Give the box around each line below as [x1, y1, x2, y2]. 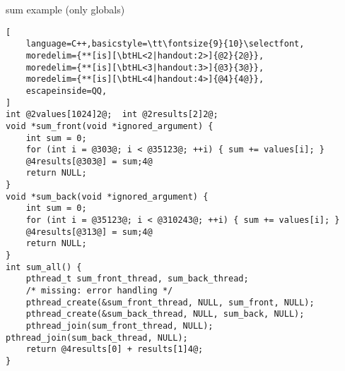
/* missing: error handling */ [25, 286, 173, 296]
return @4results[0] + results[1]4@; [25, 344, 204, 355]
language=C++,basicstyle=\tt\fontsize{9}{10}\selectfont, [25, 39, 305, 49]
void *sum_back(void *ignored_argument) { [6, 191, 209, 202]
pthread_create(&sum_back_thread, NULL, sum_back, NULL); [25, 309, 305, 320]
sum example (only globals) [6, 2, 125, 16]
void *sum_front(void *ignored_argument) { [6, 121, 214, 131]
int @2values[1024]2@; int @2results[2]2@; [6, 109, 218, 120]
